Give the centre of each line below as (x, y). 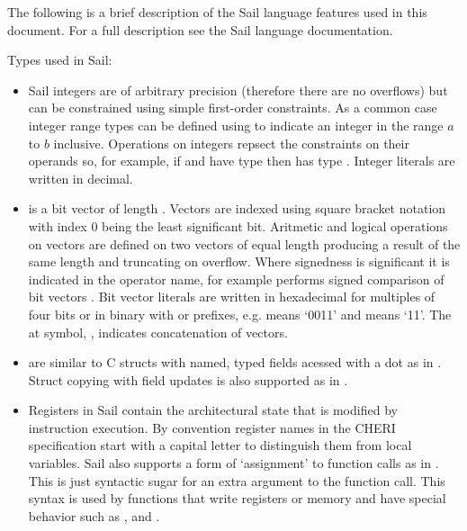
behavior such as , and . (94, 515)
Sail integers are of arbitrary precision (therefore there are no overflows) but (238, 90)
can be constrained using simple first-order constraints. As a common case (233, 108)
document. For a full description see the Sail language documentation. (200, 29)
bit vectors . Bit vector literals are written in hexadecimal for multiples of (232, 297)
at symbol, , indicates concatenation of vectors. (158, 332)
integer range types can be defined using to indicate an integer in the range (236, 125)
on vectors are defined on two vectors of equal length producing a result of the (244, 243)
